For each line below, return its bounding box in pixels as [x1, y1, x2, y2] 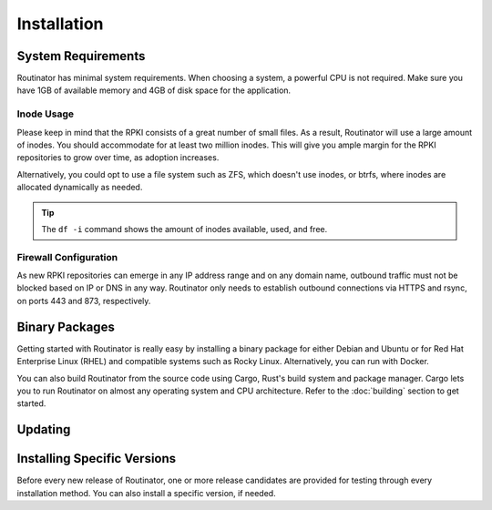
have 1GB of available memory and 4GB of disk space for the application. [16, 85, 292, 96]
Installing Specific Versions [16, 451, 177, 466]
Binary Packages [16, 319, 116, 334]
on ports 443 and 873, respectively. [16, 295, 151, 306]
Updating [16, 422, 71, 437]
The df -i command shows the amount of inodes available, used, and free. [41, 223, 328, 234]
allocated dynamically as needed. [16, 182, 143, 193]
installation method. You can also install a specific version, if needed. [16, 487, 277, 498]
